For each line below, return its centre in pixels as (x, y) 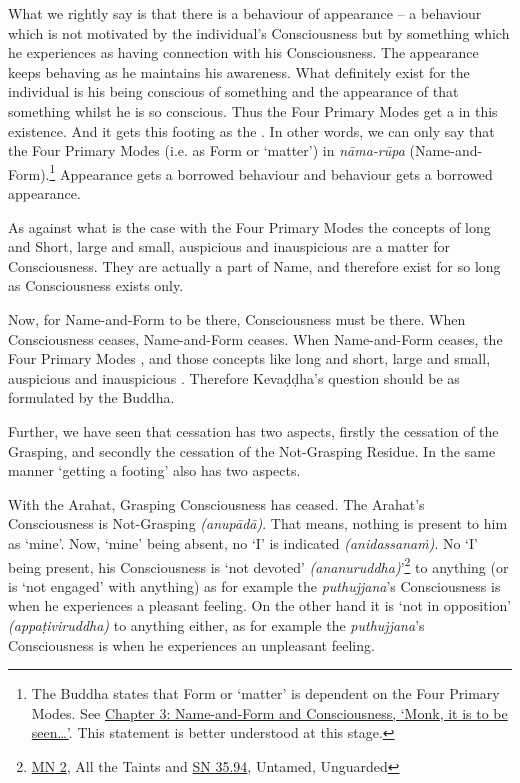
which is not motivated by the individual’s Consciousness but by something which (259, 32)
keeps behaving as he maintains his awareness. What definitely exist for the (239, 71)
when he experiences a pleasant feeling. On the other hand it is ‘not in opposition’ (260, 605)
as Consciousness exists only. (96, 285)
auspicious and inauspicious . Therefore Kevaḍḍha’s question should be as (234, 377)
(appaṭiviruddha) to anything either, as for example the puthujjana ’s (216, 624)
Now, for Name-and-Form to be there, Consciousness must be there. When (237, 318)
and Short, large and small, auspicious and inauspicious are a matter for (229, 246)
